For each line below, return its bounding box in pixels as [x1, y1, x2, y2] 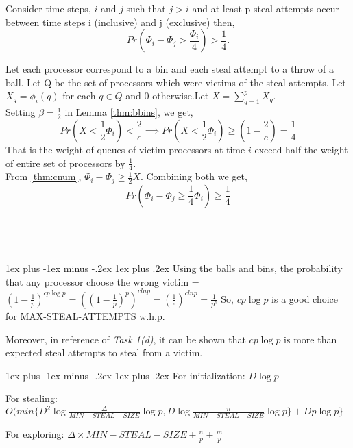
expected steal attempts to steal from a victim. [5, 345, 203, 360]
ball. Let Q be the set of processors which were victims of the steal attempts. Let [5, 75, 346, 89]
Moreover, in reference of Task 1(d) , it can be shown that [5, 332, 246, 346]
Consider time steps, [5, 1, 91, 15]
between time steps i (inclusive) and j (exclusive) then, [5, 14, 235, 29]
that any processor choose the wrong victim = [5, 274, 199, 288]
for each [62, 88, 96, 103]
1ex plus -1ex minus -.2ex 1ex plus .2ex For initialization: [5, 368, 245, 382]
